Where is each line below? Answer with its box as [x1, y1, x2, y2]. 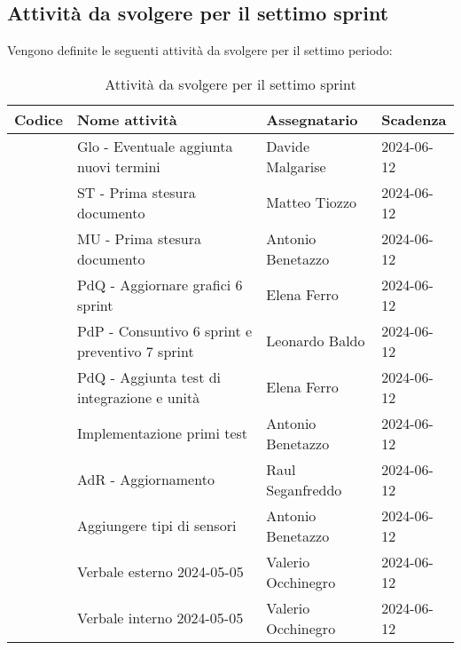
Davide [266, 135, 309, 156]
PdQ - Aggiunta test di [76, 366, 222, 387]
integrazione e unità [76, 386, 200, 408]
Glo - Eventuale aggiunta [76, 135, 233, 156]
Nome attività [76, 108, 177, 130]
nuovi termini [76, 155, 160, 177]
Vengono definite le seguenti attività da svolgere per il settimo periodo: [7, 41, 393, 59]
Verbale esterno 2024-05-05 [76, 561, 244, 583]
